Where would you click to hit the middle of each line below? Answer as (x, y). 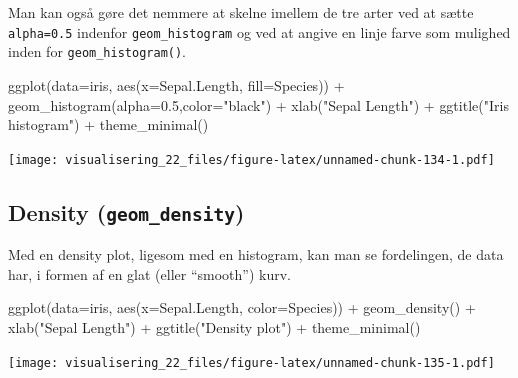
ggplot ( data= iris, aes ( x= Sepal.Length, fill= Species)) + (176, 84)
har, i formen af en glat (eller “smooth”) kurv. (149, 273)
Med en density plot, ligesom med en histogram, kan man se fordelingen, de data (256, 254)
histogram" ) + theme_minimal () (108, 124)
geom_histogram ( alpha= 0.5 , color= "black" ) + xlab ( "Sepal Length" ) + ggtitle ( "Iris (258, 104)
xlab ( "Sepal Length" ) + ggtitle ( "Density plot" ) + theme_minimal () (214, 326)
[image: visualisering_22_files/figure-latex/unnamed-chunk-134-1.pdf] (251, 159)
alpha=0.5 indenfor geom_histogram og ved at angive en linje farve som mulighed (259, 31)
